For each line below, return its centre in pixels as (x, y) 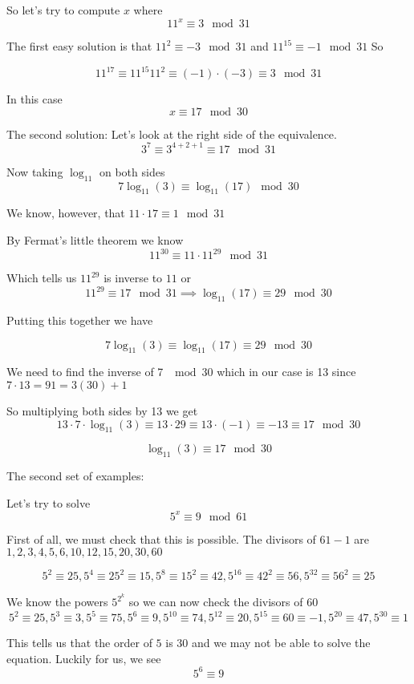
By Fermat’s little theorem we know (95, 240)
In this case (34, 99)
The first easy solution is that (79, 46)
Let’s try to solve (49, 502)
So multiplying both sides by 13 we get (102, 411)
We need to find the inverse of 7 (85, 372)
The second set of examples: (75, 476)
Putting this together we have (80, 320)
